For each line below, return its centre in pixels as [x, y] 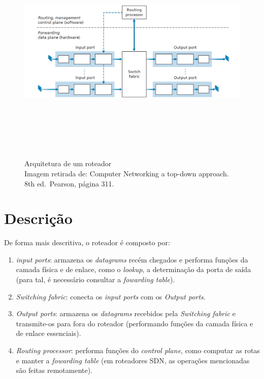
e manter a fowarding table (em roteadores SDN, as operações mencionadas [133, 360]
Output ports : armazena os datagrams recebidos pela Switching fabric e [126, 313]
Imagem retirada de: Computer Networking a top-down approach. [127, 173]
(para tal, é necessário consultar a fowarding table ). [95, 279]
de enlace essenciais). [48, 333]
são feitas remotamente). [54, 370]
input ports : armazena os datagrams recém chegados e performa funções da [132, 259]
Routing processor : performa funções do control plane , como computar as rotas [138, 350]
